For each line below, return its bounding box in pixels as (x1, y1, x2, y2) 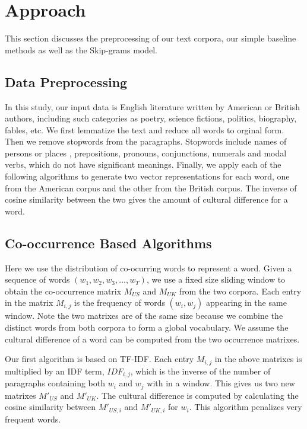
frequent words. (5, 412, 61, 425)
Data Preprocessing (5, 72, 128, 91)
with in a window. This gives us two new (147, 377, 295, 389)
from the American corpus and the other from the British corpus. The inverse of (5, 181, 297, 194)
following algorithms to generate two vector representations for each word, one (5, 170, 290, 183)
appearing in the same (206, 296, 287, 309)
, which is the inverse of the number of (130, 364, 271, 377)
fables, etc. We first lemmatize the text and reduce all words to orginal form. (5, 123, 284, 136)
